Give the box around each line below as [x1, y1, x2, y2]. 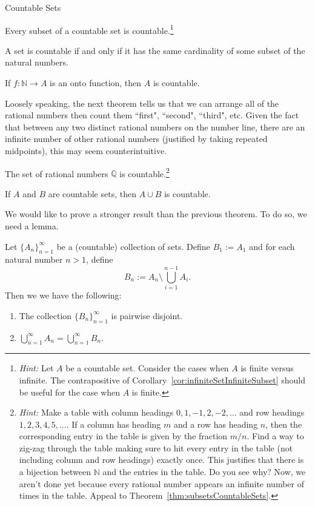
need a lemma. [5, 220, 59, 232]
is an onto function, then [50, 76, 142, 89]
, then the [265, 417, 302, 430]
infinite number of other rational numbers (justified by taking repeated [5, 132, 268, 145]
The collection [19, 309, 72, 322]
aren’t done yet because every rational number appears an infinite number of [19, 477, 304, 490]
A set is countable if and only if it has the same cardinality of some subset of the [5, 44, 305, 56]
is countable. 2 [119, 165, 170, 180]
